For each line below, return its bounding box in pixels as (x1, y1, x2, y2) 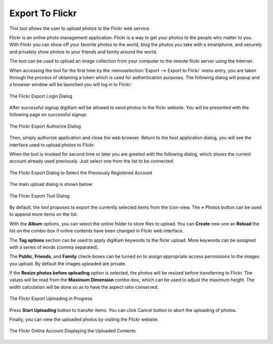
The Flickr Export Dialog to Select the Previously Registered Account (9, 170, 153, 176)
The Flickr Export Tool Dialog (9, 193, 70, 199)
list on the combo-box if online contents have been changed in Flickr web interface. (9, 228, 184, 234)
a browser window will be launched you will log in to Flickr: (9, 82, 132, 88)
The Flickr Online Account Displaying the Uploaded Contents (9, 328, 136, 334)
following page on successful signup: (9, 111, 87, 118)
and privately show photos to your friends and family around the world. (9, 49, 158, 55)
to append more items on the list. (9, 211, 78, 217)
